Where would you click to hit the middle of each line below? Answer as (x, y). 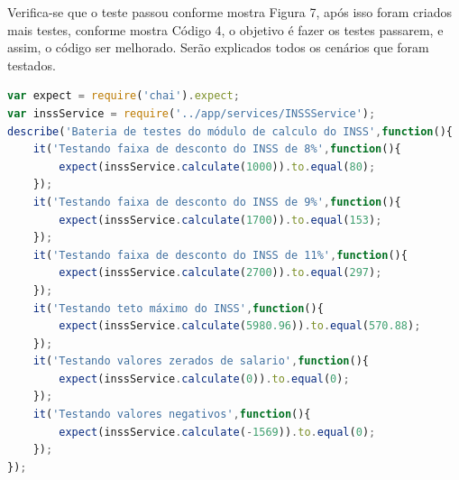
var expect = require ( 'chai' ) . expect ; (124, 96)
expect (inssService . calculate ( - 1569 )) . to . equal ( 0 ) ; (217, 432)
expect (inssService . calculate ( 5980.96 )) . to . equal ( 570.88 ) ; (240, 326)
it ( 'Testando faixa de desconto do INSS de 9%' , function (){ (217, 202)
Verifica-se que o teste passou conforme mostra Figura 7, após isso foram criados (230, 12)
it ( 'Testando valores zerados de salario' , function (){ (201, 361)
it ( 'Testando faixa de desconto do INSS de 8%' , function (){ (217, 149)
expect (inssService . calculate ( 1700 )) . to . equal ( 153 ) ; (220, 220)
